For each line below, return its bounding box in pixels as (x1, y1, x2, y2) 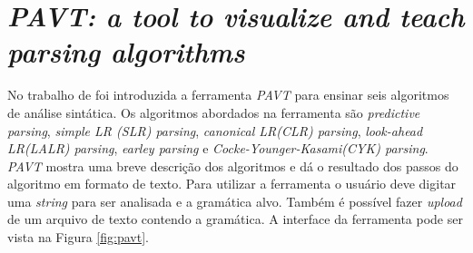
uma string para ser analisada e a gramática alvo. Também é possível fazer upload (7, 191, 462, 210)
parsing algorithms (7, 33, 245, 71)
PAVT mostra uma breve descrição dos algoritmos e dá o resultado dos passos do (7, 156, 458, 175)
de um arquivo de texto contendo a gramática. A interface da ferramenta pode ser (7, 209, 463, 229)
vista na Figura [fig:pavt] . (7, 228, 149, 247)
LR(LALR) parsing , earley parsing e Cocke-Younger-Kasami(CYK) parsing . (7, 139, 429, 158)
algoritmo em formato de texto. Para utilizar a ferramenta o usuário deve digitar (7, 174, 457, 193)
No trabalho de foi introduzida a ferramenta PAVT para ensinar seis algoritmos (7, 85, 449, 104)
